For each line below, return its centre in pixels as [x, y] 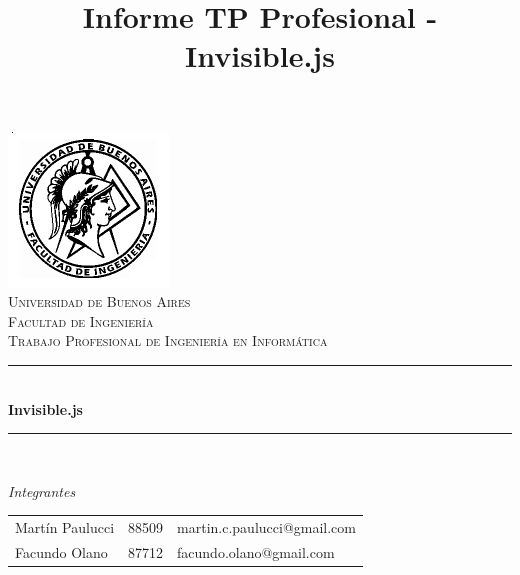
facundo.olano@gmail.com [256, 551]
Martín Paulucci [65, 527]
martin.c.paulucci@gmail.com [266, 527]
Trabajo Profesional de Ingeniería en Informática [168, 340]
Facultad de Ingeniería [81, 320]
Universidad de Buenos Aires [99, 301]
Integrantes [42, 490]
